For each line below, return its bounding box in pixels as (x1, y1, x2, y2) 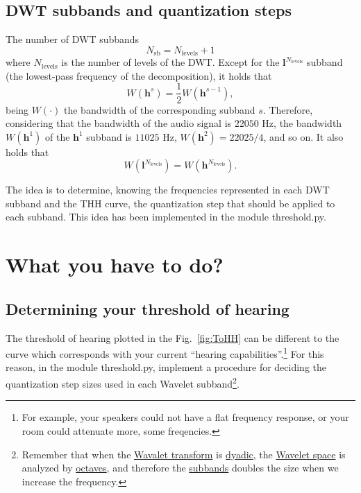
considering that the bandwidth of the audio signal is (6, 116, 232, 130)
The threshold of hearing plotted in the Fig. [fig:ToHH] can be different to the (6, 330, 339, 345)
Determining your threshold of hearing (6, 297, 289, 319)
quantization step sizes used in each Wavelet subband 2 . (6, 374, 240, 390)
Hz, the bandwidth (262, 116, 342, 130)
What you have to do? (6, 250, 224, 279)
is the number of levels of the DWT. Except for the (61, 55, 280, 69)
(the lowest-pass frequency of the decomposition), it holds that (6, 68, 272, 83)
